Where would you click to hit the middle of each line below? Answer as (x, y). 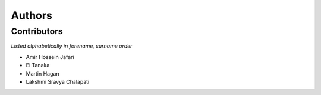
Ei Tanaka (38, 65)
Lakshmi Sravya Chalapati (58, 81)
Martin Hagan (43, 73)
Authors (32, 15)
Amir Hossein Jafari (50, 57)
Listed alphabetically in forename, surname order (72, 46)
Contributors (37, 31)
